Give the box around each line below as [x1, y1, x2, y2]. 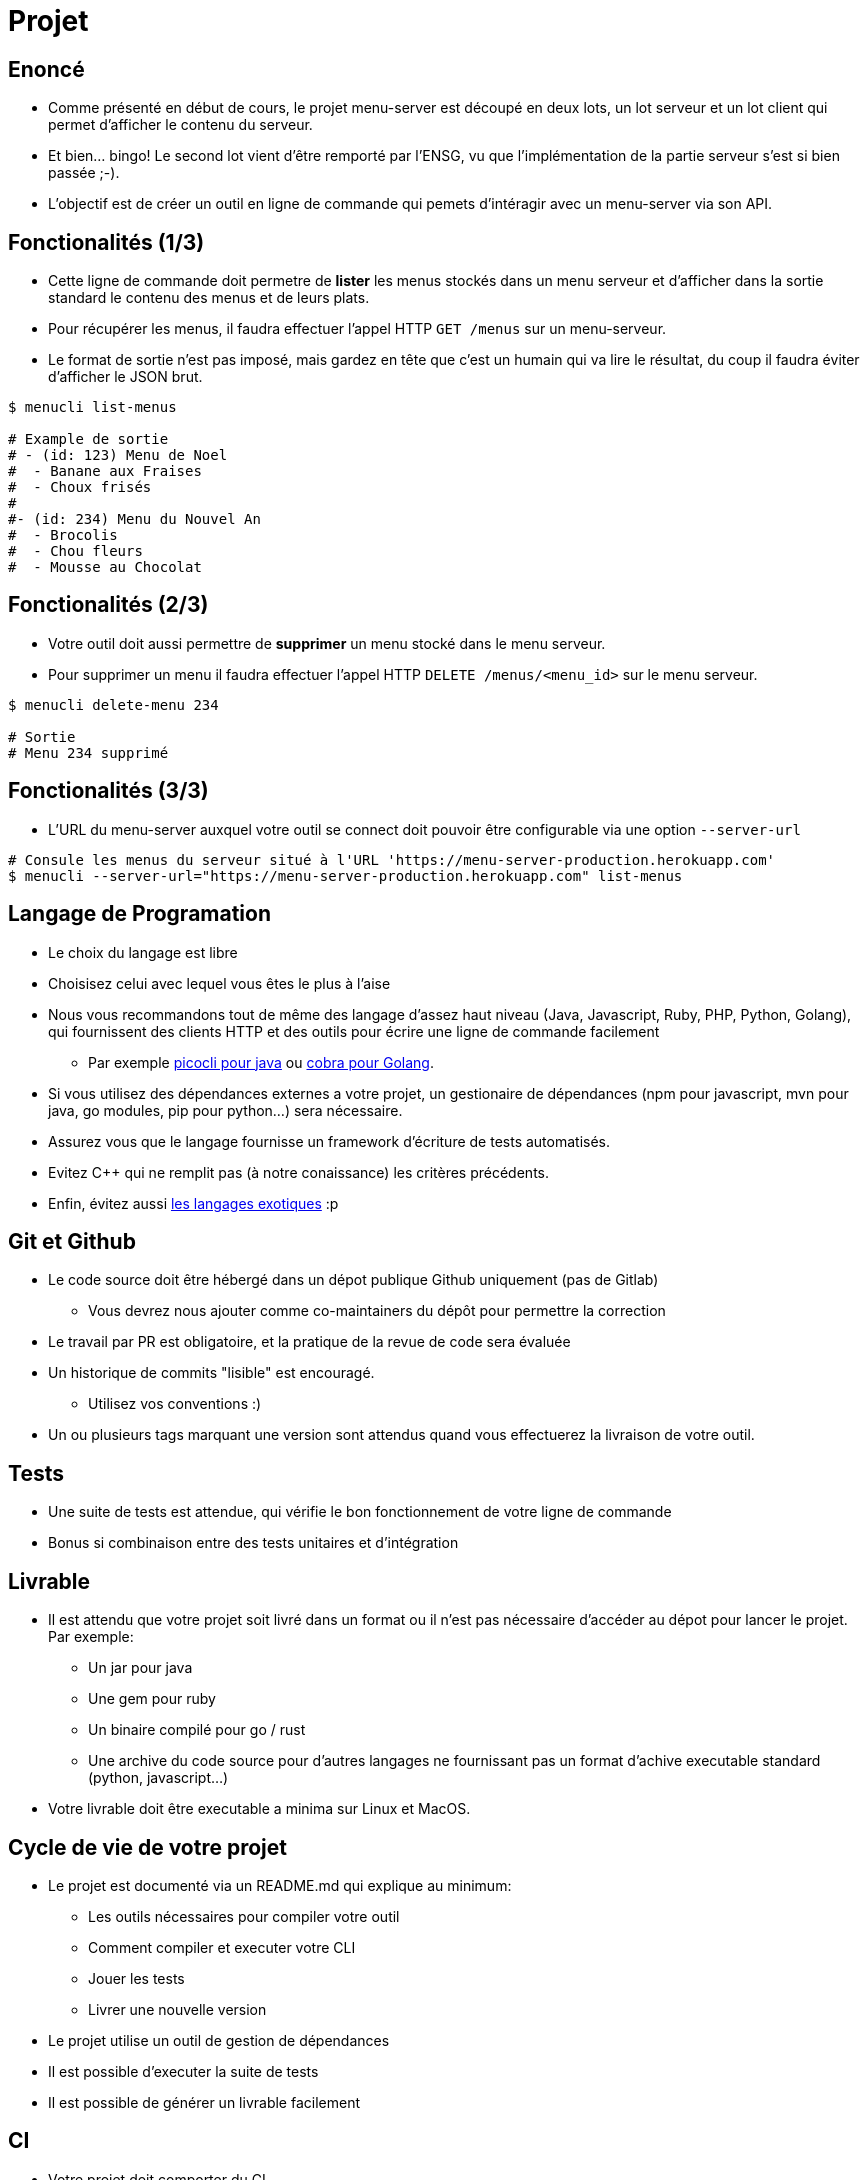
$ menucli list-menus [8, 399, 177, 416]
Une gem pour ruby [88, 1690, 216, 1708]
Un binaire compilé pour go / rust [88, 1721, 306, 1739]
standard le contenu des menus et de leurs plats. [48, 289, 370, 307]
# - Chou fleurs [8, 543, 143, 560]
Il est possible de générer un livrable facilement [48, 2093, 360, 2111]
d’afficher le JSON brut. [48, 368, 203, 386]
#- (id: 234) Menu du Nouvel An [8, 511, 261, 528]
